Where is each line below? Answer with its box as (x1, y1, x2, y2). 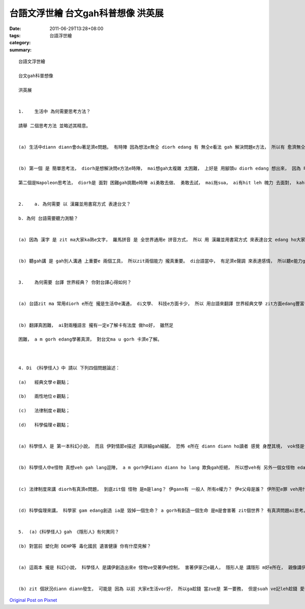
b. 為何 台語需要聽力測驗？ (18, 215, 78, 221)
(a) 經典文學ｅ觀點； (18, 379, 71, 385)
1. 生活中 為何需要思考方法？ (18, 108, 91, 114)
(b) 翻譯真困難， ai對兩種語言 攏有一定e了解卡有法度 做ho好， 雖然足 (18, 322, 174, 328)
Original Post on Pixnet (9, 597, 57, 603)
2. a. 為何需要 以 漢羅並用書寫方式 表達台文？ (18, 201, 131, 207)
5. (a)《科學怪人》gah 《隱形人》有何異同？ (18, 529, 119, 535)
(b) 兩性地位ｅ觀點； (18, 394, 71, 399)
